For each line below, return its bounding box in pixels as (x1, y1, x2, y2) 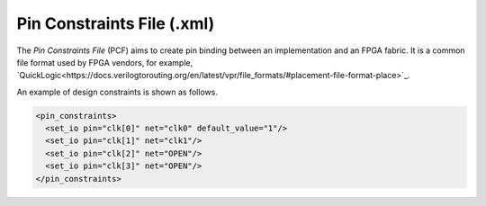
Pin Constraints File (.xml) (16, 13, 215, 33)
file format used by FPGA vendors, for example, (16, 57, 193, 67)
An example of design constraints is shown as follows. (16, 86, 218, 97)
